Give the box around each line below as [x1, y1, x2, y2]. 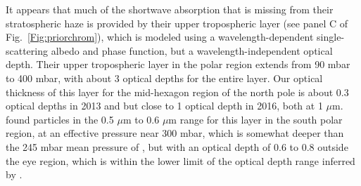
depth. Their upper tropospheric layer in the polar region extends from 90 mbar [6, 57, 350, 72]
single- [317, 29, 345, 44]
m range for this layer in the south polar [168, 112, 343, 126]
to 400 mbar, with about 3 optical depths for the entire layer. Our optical [6, 70, 323, 85]
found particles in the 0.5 [6, 112, 114, 126]
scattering [6, 43, 49, 58]
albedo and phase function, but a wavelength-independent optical [51, 43, 333, 58]
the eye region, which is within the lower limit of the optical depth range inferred [6, 153, 355, 168]
